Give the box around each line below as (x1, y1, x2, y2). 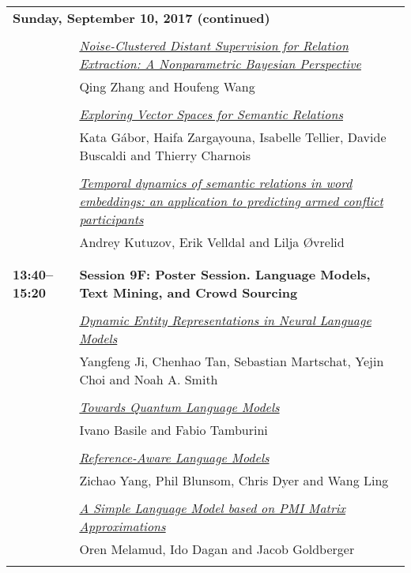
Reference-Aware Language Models (79, 448, 270, 466)
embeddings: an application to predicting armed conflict (79, 192, 383, 210)
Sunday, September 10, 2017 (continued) (13, 9, 270, 27)
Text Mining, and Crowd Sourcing (79, 283, 298, 301)
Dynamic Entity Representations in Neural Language (79, 311, 371, 329)
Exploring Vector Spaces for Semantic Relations (79, 105, 343, 123)
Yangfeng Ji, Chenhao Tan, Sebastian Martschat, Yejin (79, 352, 384, 370)
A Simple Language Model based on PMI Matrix (79, 499, 346, 517)
